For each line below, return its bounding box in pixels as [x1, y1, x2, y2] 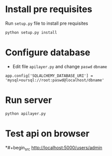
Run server [5, 94, 52, 106]
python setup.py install [5, 30, 57, 35]
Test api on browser [5, 128, 89, 139]
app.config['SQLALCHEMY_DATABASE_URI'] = [5, 73, 93, 78]
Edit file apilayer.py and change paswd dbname [12, 63, 107, 69]
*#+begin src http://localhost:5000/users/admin [5, 144, 102, 152]
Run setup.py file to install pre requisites [5, 20, 88, 26]
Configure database [5, 47, 90, 59]
